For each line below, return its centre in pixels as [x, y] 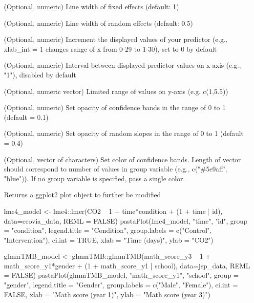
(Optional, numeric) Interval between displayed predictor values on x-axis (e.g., [123, 65]
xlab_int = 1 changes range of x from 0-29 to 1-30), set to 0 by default [110, 48]
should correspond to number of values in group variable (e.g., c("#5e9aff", [116, 169]
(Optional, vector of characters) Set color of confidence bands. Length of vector [123, 159]
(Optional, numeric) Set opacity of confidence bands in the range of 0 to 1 [115, 107]
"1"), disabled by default [40, 74]
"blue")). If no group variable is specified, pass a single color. [95, 178]
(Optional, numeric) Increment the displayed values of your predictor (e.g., [116, 39]
